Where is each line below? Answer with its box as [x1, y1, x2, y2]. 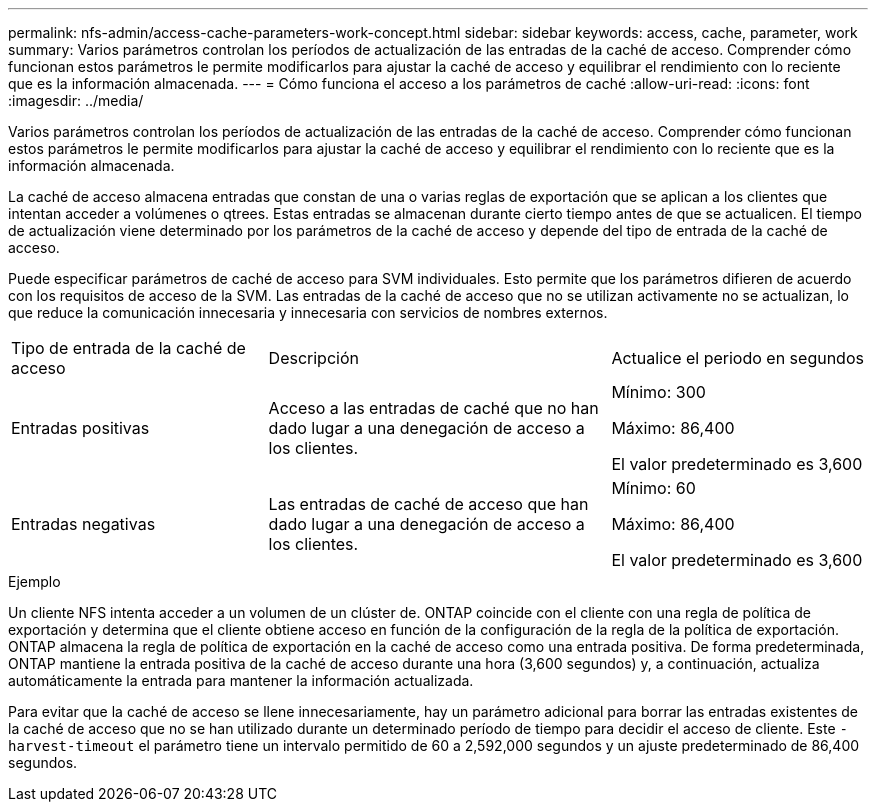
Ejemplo [8, 573, 61, 590]
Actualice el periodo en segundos [611, 348, 864, 368]
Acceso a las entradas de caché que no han [268, 398, 599, 418]
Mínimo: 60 [611, 478, 696, 498]
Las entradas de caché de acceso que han [268, 494, 589, 514]
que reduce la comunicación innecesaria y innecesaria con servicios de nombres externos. [8, 304, 608, 321]
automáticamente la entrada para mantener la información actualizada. [8, 672, 474, 689]
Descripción [268, 348, 359, 368]
